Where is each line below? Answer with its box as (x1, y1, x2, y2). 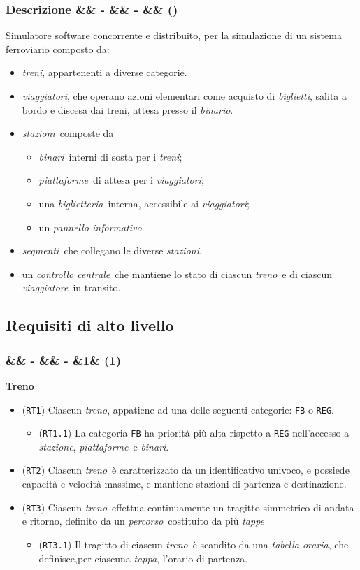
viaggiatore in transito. (22, 280, 121, 295)
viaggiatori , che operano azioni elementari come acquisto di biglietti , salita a (22, 89, 347, 103)
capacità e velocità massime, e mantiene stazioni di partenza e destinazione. (22, 476, 347, 491)
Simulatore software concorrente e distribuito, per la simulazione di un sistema (6, 28, 342, 43)
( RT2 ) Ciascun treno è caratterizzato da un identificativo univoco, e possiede (22, 462, 350, 477)
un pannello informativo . (38, 219, 145, 234)
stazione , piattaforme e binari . (38, 439, 169, 453)
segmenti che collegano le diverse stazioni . (22, 243, 202, 258)
